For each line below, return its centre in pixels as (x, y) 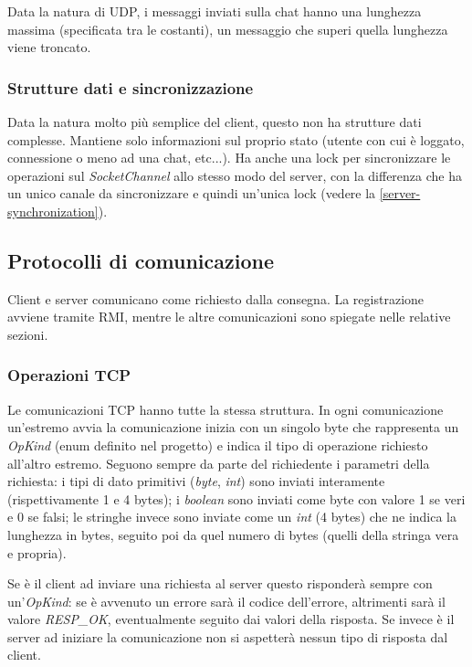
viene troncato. (49, 47)
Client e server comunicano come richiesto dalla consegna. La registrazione (216, 298)
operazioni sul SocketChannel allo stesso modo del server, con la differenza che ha (235, 175)
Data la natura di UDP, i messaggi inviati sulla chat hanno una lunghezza (215, 11)
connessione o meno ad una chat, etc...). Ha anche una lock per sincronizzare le (229, 158)
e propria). (37, 552)
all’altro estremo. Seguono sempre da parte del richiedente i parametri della (219, 463)
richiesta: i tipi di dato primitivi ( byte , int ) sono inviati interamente (196, 481)
